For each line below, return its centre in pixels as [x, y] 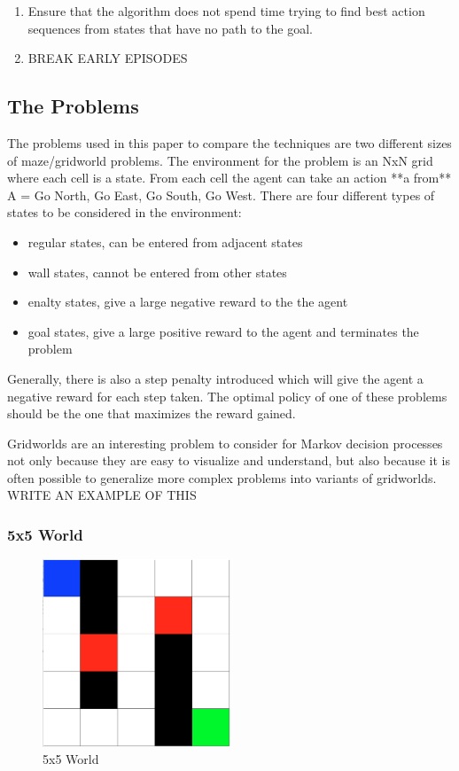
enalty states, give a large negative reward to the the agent [188, 302]
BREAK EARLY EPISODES [108, 58]
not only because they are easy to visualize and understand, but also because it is [229, 460]
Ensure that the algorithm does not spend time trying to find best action [226, 11]
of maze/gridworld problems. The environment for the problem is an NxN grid [220, 160]
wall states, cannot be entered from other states [157, 272]
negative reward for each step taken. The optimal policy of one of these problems [227, 396]
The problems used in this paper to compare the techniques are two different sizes [229, 142]
